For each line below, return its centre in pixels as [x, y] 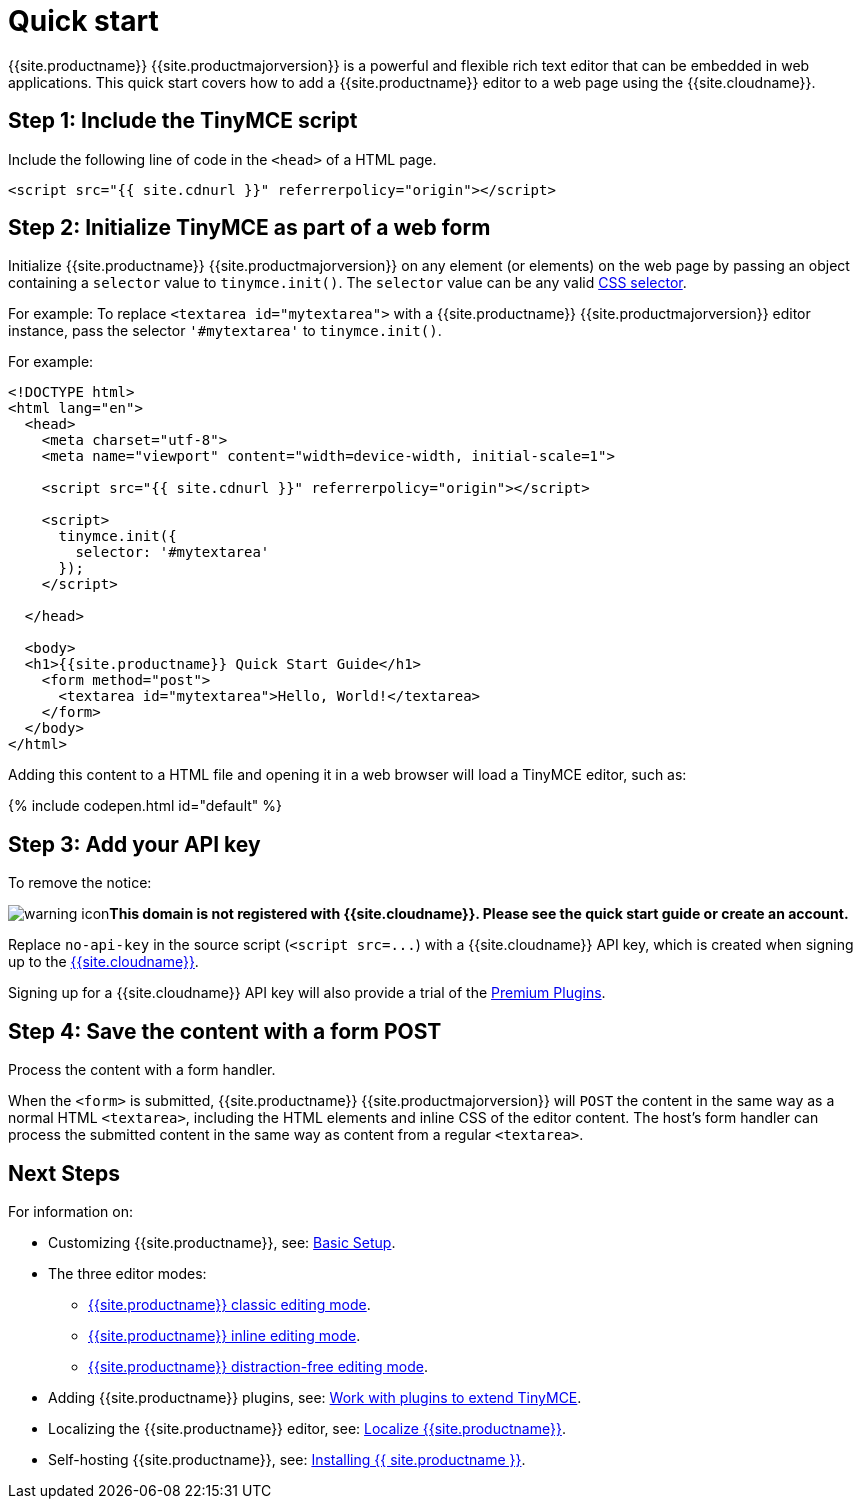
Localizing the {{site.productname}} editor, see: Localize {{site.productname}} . [307, 1428]
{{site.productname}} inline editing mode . [224, 1335]
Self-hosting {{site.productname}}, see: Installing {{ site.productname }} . [287, 1459]
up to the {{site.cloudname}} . [103, 962]
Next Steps [64, 1173]
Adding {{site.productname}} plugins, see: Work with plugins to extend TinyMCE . [315, 1397]
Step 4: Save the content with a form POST [225, 1031]
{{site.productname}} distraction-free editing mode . [258, 1366]
